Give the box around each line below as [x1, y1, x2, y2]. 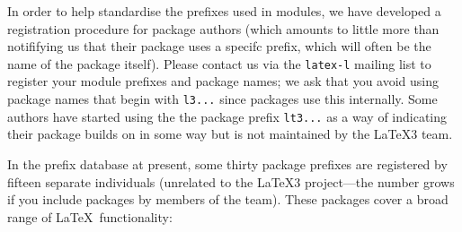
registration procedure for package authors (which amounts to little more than [7, 19, 440, 38]
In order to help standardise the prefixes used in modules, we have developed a [7, 2, 441, 20]
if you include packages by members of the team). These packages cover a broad [7, 190, 449, 209]
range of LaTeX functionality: [7, 207, 173, 226]
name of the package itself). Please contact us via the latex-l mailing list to [7, 54, 431, 73]
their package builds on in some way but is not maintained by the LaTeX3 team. [7, 125, 453, 143]
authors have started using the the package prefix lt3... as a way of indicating [7, 107, 448, 125]
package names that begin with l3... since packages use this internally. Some [7, 90, 438, 108]
